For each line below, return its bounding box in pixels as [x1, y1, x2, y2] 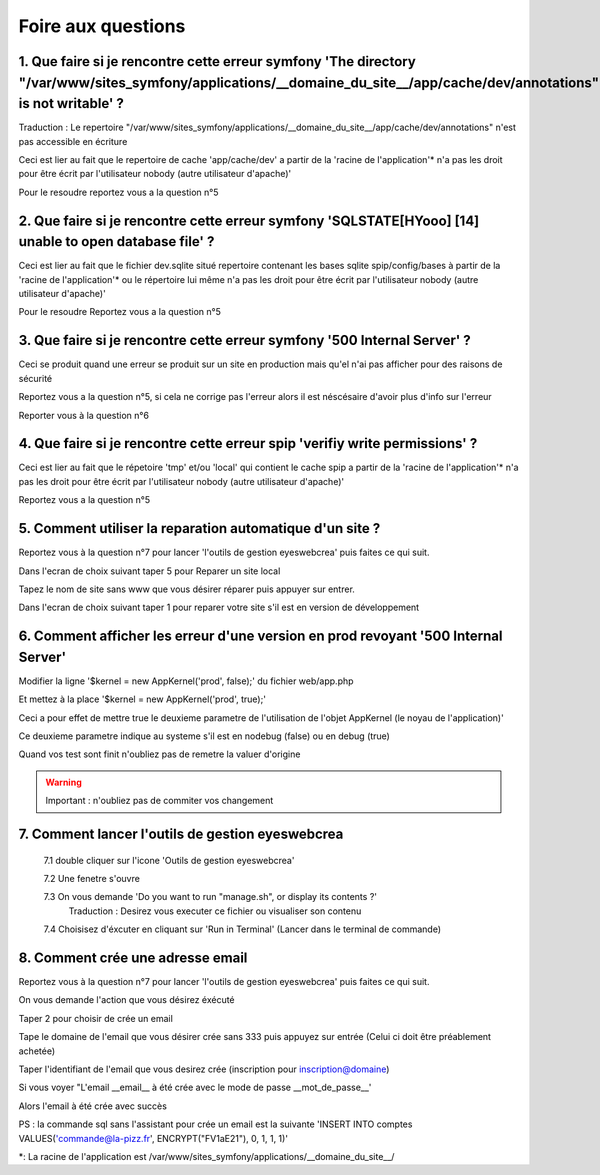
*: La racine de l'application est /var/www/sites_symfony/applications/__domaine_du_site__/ [18, 1150, 395, 1162]
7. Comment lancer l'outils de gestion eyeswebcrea [18, 825, 344, 842]
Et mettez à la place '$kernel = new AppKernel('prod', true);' [18, 693, 267, 705]
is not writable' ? [18, 95, 125, 112]
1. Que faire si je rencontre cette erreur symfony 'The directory [18, 53, 417, 70]
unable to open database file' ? [18, 233, 215, 250]
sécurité [18, 372, 53, 384]
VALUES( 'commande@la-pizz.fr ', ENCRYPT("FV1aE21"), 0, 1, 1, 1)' [18, 1132, 289, 1144]
